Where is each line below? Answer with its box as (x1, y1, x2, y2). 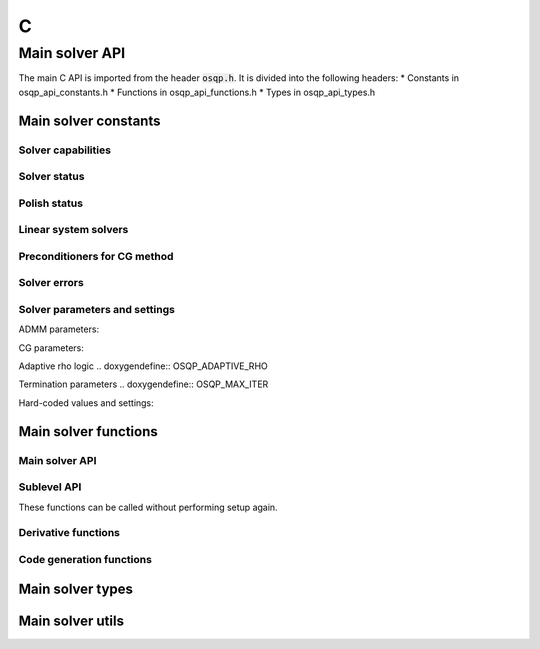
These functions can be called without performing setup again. (18, 501, 279, 513)
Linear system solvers (18, 223, 129, 237)
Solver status (18, 170, 85, 184)
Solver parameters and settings (18, 302, 175, 316)
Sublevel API (18, 480, 82, 494)
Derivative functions (18, 526, 120, 540)
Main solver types (18, 580, 134, 597)
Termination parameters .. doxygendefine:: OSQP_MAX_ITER (18, 378, 269, 390)
